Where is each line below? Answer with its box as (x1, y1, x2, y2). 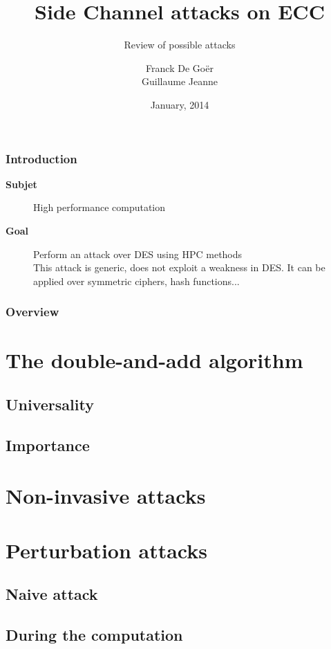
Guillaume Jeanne (142, 74, 218, 89)
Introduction (6, 149, 77, 167)
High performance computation (33, 200, 166, 214)
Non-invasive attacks (6, 482, 206, 510)
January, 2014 (150, 97, 209, 111)
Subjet (6, 176, 37, 191)
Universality (6, 393, 94, 414)
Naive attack (6, 583, 98, 605)
